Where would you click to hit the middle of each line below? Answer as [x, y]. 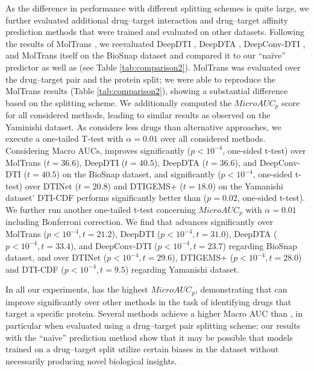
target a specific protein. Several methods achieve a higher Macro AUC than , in [154, 313]
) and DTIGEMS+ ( [145, 185]
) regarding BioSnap [260, 245]
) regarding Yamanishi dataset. [182, 269]
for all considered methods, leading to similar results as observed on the [138, 115]
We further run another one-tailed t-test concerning [101, 209]
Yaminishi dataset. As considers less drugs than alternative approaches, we [143, 126]
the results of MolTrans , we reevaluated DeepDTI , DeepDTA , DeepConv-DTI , [155, 43]
